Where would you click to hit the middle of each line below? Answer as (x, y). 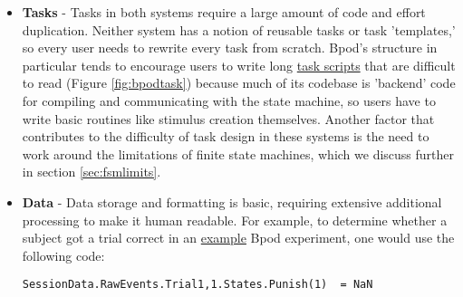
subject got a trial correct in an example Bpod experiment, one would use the (238, 238)
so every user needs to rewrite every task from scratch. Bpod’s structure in (230, 48)
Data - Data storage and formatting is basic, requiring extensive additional (232, 201)
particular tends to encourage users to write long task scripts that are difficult (239, 65)
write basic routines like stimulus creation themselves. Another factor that (228, 118)
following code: (63, 255)
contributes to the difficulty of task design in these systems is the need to (226, 136)
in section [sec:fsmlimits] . (92, 172)
